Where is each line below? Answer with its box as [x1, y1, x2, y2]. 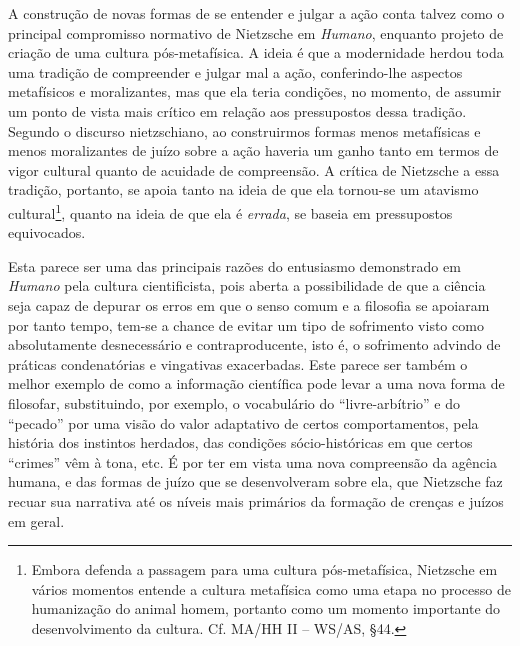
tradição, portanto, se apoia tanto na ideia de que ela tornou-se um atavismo [8, 179, 479, 200]
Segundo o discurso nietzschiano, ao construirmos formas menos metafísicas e [8, 120, 481, 141]
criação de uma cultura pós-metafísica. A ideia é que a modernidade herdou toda [8, 42, 504, 63]
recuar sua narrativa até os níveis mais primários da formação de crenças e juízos [8, 490, 504, 511]
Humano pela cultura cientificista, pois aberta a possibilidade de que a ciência [8, 275, 486, 296]
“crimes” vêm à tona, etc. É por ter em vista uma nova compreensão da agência [8, 451, 497, 472]
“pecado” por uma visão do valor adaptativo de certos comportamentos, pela [8, 412, 479, 433]
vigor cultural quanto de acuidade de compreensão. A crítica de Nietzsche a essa [8, 159, 500, 180]
